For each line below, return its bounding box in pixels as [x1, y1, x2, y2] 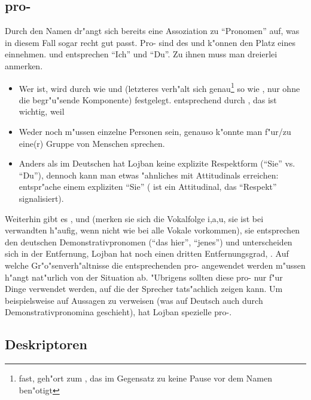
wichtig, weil [19, 105, 65, 118]
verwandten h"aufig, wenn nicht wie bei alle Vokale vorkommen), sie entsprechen [5, 224, 300, 236]
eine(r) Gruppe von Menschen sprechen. [19, 137, 165, 149]
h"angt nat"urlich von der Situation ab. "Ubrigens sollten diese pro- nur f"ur [5, 270, 283, 283]
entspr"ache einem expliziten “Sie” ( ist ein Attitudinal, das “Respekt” [19, 180, 277, 193]
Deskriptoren [5, 335, 87, 353]
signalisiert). [19, 192, 64, 204]
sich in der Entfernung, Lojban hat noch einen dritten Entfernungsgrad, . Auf [5, 247, 289, 260]
